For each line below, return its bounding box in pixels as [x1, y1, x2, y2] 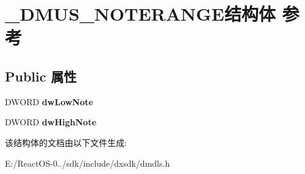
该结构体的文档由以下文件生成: [5, 136, 127, 148]
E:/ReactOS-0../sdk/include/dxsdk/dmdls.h [5, 156, 170, 169]
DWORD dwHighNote [5, 116, 96, 128]
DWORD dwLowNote [5, 95, 93, 108]
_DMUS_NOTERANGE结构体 [5, 1, 276, 26]
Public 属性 [5, 66, 77, 85]
